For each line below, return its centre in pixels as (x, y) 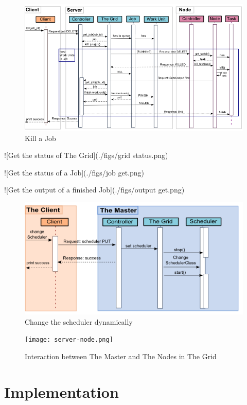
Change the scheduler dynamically (79, 321)
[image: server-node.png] (69, 340)
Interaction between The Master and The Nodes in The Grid (121, 356)
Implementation (61, 391)
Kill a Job (40, 138)
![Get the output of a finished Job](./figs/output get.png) (94, 190)
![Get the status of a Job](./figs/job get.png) (74, 172)
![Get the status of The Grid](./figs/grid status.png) (86, 155)
